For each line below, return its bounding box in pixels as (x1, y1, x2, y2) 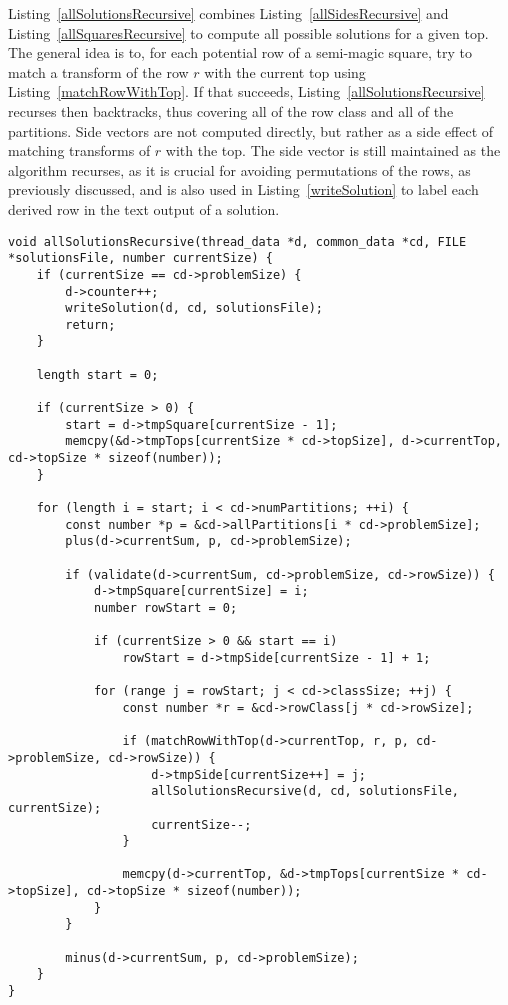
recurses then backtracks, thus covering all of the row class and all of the (8, 100, 454, 121)
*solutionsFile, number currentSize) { (8, 251, 273, 266)
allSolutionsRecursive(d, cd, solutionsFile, (151, 784, 460, 799)
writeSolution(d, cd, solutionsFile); (65, 301, 323, 316)
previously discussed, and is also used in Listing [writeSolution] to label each (8, 179, 479, 200)
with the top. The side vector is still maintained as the (165, 140, 501, 161)
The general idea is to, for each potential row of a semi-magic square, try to (8, 42, 472, 63)
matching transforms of (8, 140, 151, 161)
